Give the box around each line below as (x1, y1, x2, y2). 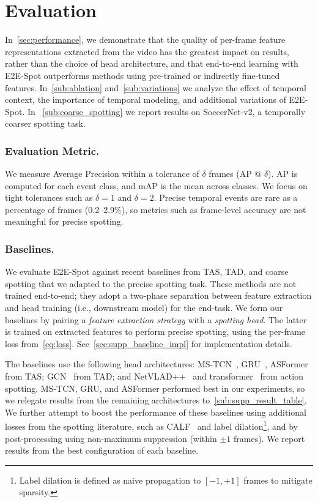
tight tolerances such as (5, 191, 93, 204)
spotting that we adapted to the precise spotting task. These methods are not (5, 277, 297, 290)
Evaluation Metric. (5, 143, 100, 158)
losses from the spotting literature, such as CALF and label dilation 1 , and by (5, 418, 298, 433)
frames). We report (233, 432, 305, 444)
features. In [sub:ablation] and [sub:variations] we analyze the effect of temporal (5, 81, 306, 94)
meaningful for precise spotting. (5, 215, 124, 228)
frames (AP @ (209, 167, 262, 180)
